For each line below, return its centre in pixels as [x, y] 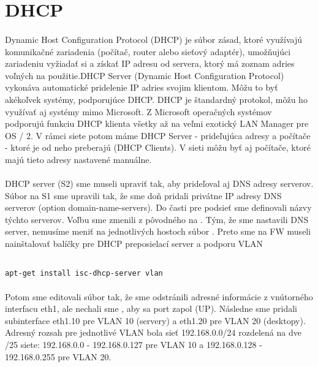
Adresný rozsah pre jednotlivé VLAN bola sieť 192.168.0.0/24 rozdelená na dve [153, 332]
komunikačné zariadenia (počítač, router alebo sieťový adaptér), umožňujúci [148, 51]
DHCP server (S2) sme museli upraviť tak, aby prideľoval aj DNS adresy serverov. [159, 183]
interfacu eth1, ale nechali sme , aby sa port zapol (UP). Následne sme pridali [151, 308]
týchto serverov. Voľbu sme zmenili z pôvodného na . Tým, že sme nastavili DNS [157, 219]
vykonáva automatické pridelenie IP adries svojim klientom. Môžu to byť [142, 87]
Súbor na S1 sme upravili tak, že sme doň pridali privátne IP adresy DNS [143, 195]
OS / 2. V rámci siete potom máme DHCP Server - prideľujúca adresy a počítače [158, 135]
